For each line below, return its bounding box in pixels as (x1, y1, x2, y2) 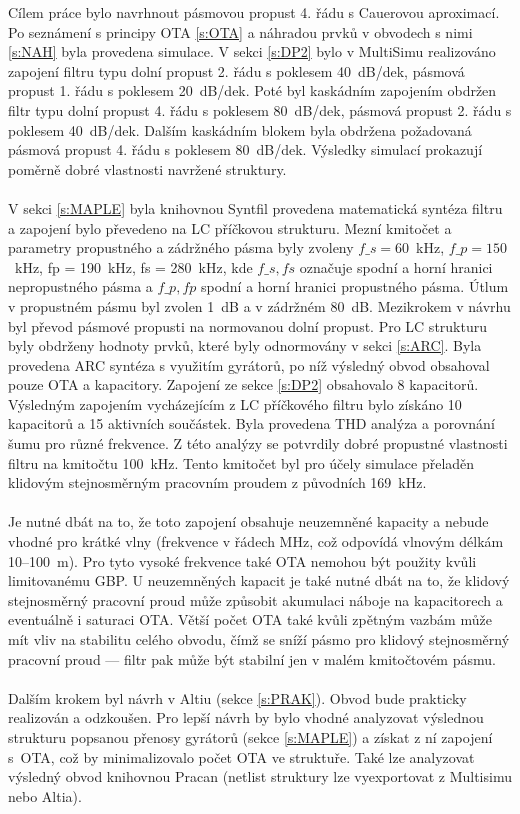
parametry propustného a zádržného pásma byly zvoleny (8, 237, 354, 258)
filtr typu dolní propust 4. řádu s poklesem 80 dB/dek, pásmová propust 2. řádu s (8, 99, 512, 120)
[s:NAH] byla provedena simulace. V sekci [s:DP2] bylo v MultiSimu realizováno (8, 41, 496, 62)
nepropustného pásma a (8, 276, 153, 297)
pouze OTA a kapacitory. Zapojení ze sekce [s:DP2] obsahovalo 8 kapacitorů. (8, 374, 479, 395)
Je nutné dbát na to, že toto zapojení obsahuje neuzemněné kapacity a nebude (8, 511, 489, 532)
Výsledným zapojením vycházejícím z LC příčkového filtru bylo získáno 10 (8, 393, 462, 414)
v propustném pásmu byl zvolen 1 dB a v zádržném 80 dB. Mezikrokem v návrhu (8, 295, 511, 316)
